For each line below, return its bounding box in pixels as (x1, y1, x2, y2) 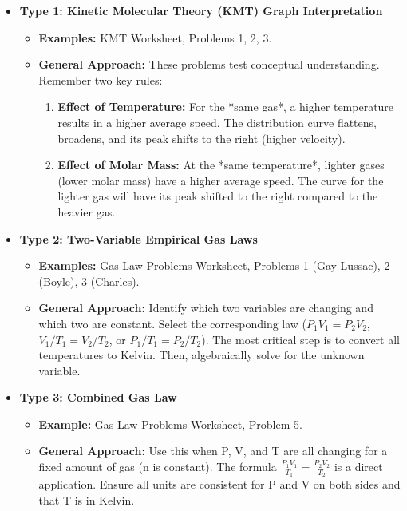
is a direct (334, 458, 383, 475)
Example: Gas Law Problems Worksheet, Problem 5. (38, 415, 302, 432)
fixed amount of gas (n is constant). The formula (38, 458, 277, 475)
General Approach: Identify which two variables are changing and (38, 299, 373, 316)
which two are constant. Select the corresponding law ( (38, 315, 307, 331)
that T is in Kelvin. (38, 491, 135, 508)
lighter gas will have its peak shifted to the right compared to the (57, 188, 378, 204)
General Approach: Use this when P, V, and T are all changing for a (38, 442, 388, 459)
